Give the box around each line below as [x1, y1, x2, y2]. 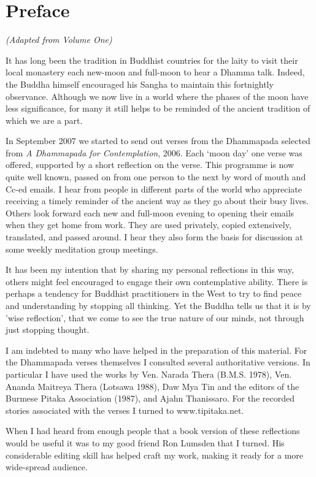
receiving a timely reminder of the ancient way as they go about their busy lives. [6, 194, 309, 207]
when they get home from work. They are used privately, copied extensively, [6, 218, 291, 231]
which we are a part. [6, 113, 83, 126]
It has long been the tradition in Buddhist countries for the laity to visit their [6, 53, 298, 66]
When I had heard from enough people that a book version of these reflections [6, 424, 300, 437]
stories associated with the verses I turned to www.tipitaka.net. [6, 403, 244, 416]
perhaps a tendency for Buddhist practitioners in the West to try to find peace [6, 287, 302, 300]
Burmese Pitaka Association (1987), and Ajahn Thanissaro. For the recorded [6, 392, 295, 405]
